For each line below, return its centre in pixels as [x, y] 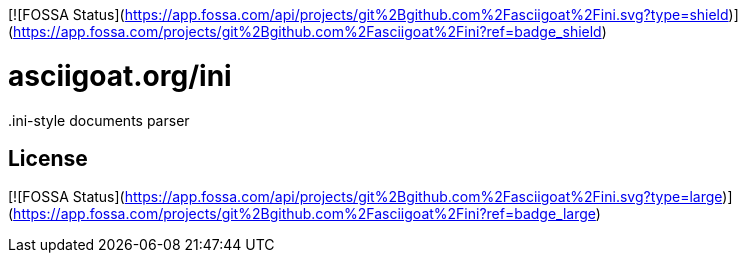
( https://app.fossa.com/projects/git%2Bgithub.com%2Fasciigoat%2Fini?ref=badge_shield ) [307, 31]
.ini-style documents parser [99, 120]
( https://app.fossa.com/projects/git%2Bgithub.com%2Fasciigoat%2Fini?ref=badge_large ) [304, 214]
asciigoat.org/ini [120, 75]
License [48, 158]
